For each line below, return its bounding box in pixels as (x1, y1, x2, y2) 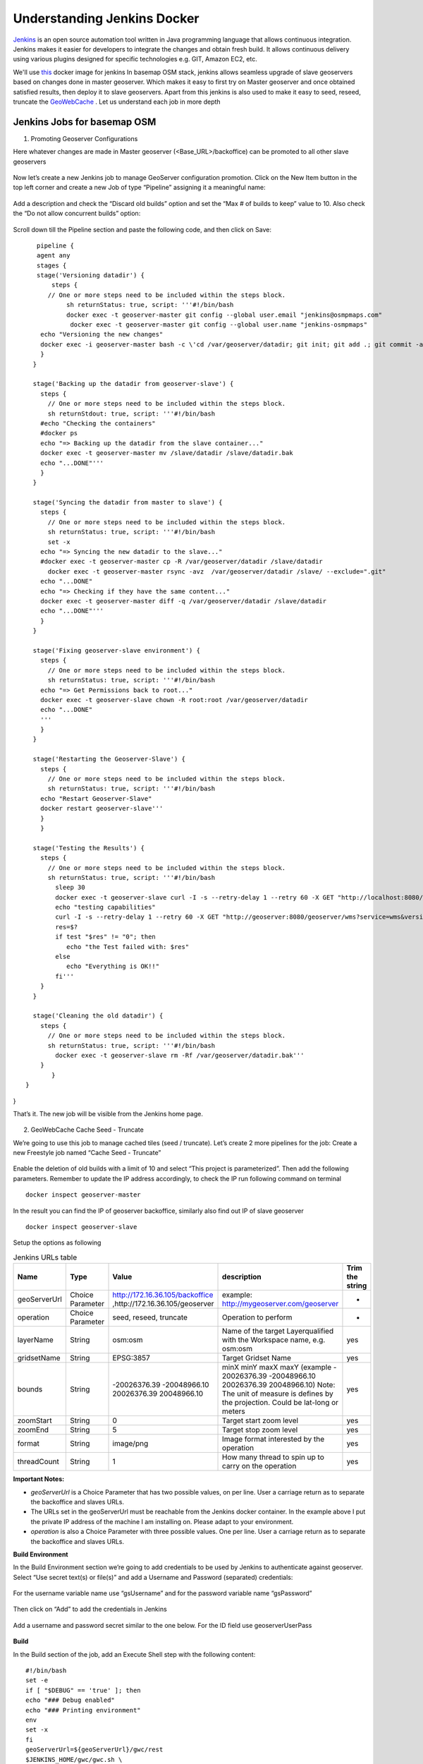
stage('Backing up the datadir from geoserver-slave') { (32, 380, 234, 388)
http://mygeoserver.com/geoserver (222, 1299, 339, 1309)
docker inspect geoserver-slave (25, 1223, 137, 1231)
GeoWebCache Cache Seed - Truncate (30, 1125, 144, 1134)
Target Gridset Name (222, 1353, 292, 1363)
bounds (17, 1384, 43, 1394)
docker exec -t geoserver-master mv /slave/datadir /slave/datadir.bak (39, 449, 293, 457)
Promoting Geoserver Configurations (30, 134, 138, 143)
